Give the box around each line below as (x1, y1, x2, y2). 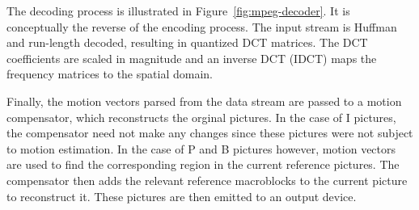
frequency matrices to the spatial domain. (6, 65, 213, 82)
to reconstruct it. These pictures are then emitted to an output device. (6, 187, 357, 204)
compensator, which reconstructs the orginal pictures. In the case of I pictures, (6, 108, 396, 125)
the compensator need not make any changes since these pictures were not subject (6, 124, 413, 141)
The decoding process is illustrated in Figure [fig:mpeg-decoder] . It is (6, 2, 350, 19)
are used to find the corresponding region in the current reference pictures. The (6, 156, 400, 173)
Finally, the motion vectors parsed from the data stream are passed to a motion (6, 92, 402, 109)
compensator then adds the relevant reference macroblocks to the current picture (6, 171, 408, 188)
